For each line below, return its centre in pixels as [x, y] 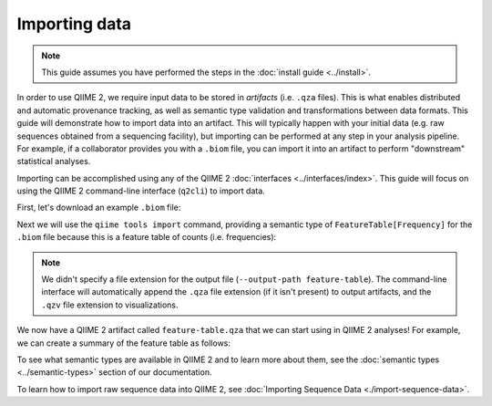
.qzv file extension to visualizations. [110, 305]
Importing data [74, 24]
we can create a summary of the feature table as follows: [124, 343]
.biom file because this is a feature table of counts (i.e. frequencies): [147, 237]
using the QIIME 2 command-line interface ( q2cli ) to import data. [141, 191]
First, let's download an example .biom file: [99, 208]
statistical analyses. [54, 161]
